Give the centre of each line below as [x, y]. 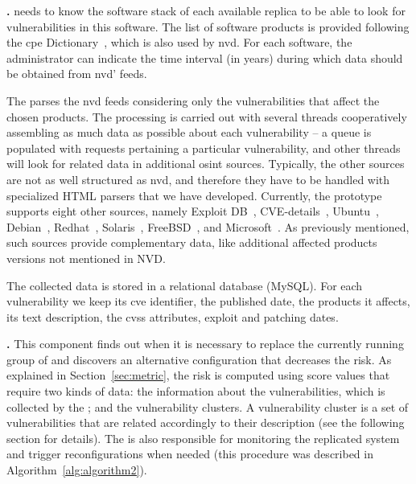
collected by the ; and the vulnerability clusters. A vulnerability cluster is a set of [208, 406]
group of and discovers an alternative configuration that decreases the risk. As [199, 359]
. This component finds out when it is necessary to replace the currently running [205, 344]
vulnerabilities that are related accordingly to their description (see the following [206, 422]
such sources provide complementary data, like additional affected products [192, 242]
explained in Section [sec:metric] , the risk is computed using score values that [198, 375]
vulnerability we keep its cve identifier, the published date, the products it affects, [208, 301]
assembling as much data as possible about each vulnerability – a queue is [189, 132]
